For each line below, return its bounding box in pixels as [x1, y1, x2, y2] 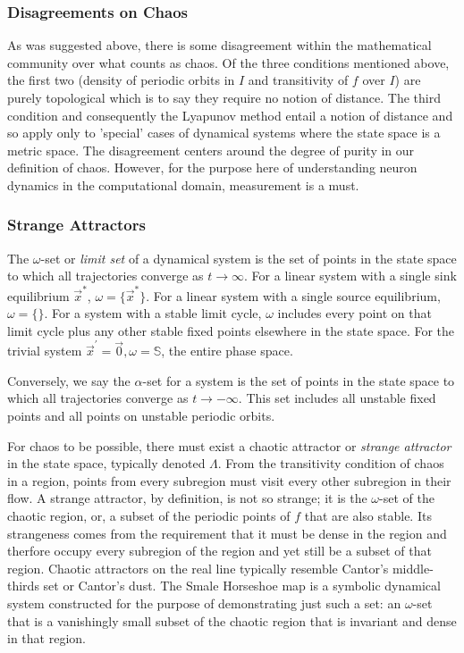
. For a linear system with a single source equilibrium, [146, 286, 441, 305]
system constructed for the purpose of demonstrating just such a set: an [7, 593, 401, 612]
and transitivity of [248, 71, 349, 89]
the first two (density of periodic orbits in [7, 71, 235, 89]
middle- [392, 558, 434, 577]
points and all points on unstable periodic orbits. [7, 406, 275, 424]
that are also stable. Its [304, 506, 432, 524]
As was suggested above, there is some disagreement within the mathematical [7, 36, 432, 54]
